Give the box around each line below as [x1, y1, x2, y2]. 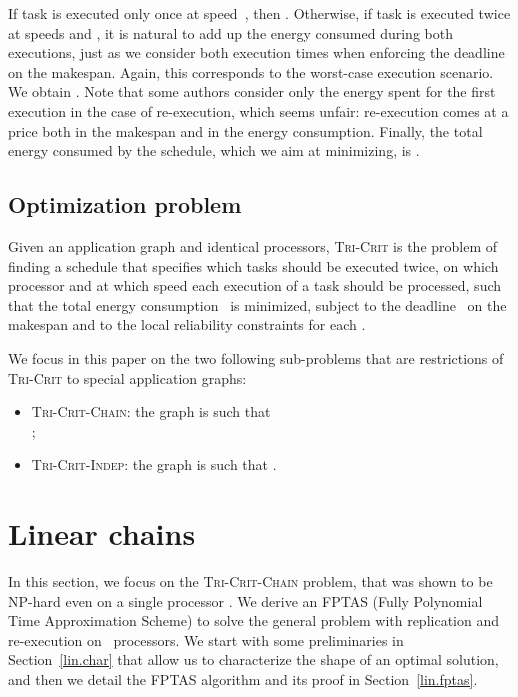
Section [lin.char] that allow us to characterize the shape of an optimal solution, [8, 649, 499, 670]
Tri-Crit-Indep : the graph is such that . [31, 454, 277, 475]
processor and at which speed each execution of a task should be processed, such [8, 275, 502, 296]
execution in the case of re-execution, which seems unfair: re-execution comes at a [8, 100, 509, 121]
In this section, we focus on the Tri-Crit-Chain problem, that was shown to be [8, 571, 493, 592]
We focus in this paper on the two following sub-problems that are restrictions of [8, 347, 504, 368]
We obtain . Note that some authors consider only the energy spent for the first [8, 81, 496, 102]
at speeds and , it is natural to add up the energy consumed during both [8, 22, 453, 43]
